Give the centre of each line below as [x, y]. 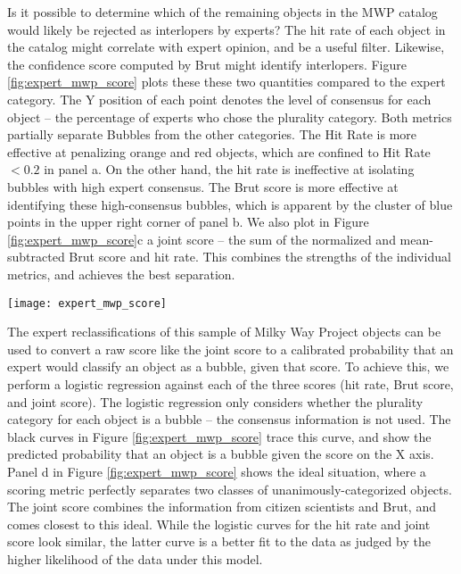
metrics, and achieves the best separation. [121, 274]
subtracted [36, 257]
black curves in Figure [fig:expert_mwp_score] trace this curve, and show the [219, 436]
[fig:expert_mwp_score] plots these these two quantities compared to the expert [226, 82]
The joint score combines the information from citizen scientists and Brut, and [222, 507]
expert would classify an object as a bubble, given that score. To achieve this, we [228, 366]
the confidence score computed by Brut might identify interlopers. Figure [207, 64]
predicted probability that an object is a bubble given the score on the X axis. [221, 454]
